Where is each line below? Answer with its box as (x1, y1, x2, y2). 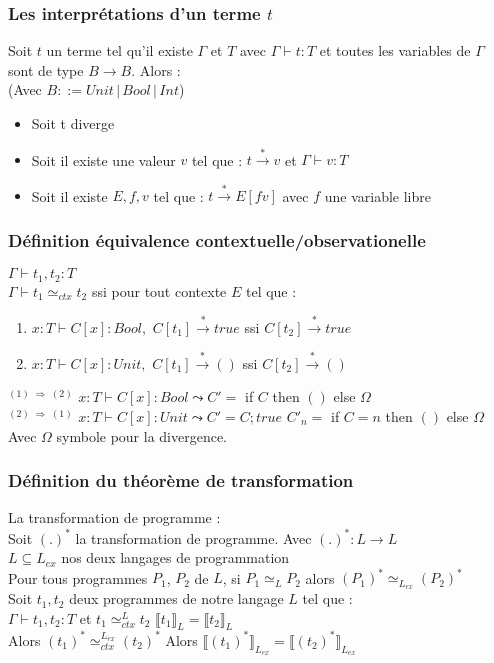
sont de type (8, 59, 84, 80)
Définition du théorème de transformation (8, 468, 354, 493)
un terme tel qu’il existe (46, 40, 193, 61)
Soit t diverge (31, 113, 115, 133)
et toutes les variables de (319, 40, 471, 61)
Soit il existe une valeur (31, 149, 176, 170)
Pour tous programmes (8, 567, 148, 588)
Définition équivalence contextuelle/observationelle (8, 227, 426, 252)
